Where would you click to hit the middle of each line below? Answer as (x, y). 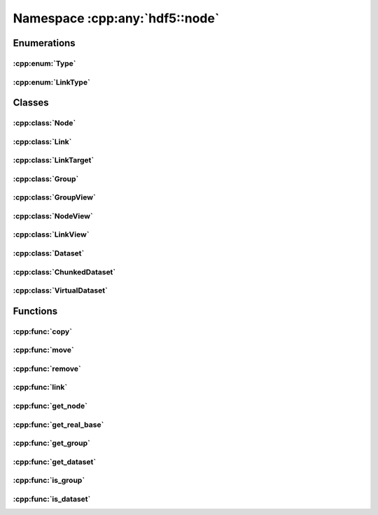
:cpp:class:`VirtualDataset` (60, 290)
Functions (35, 311)
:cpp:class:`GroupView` (54, 197)
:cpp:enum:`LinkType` (51, 82)
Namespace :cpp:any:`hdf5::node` (116, 18)
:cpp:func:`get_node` (50, 406)
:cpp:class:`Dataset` (49, 253)
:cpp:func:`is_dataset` (52, 499)
